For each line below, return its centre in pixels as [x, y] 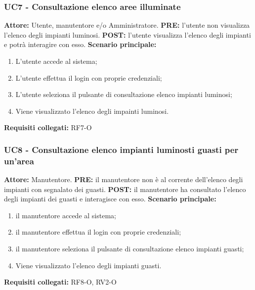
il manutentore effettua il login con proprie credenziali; [98, 232]
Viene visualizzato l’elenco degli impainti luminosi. [92, 111]
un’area [19, 161]
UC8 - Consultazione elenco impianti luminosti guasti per [121, 149]
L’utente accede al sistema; [56, 61]
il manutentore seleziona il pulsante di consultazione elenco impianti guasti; [130, 249]
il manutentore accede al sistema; [66, 215]
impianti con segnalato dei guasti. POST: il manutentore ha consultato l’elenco [125, 189]
